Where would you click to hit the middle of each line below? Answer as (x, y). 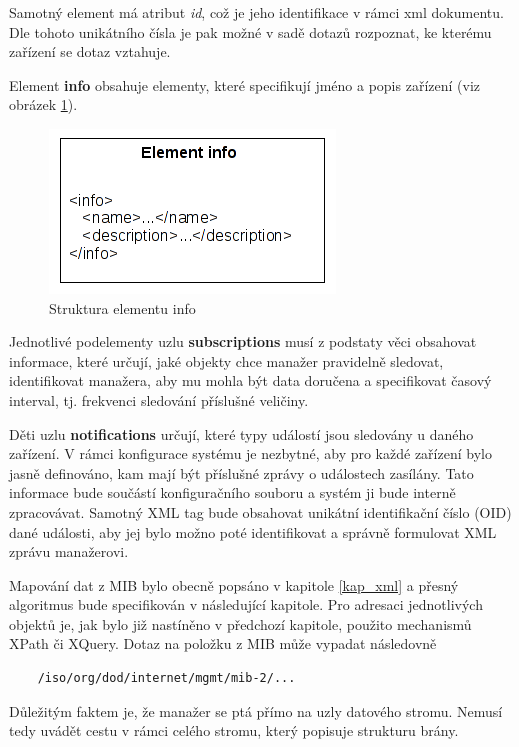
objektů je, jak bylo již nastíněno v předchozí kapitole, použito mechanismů (240, 623)
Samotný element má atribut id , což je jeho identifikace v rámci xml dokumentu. (256, 12)
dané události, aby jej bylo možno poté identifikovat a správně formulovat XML (253, 531)
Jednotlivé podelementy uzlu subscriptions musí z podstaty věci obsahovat (243, 341)
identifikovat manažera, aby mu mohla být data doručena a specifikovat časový (250, 380)
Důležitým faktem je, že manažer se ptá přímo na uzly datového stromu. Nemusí (256, 710)
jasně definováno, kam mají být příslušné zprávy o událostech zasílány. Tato (241, 472)
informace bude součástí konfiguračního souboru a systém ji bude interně (232, 492)
